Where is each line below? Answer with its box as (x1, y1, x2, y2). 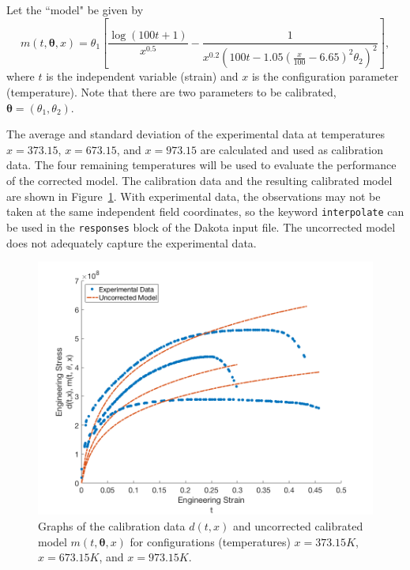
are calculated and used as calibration (200, 141, 383, 157)
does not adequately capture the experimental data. (6, 234, 257, 251)
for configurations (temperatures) (130, 533, 291, 549)
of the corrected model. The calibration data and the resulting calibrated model (6, 172, 393, 189)
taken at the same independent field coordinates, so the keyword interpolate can (6, 203, 404, 220)
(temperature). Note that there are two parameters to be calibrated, (6, 84, 337, 100)
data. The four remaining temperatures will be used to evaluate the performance (6, 157, 397, 173)
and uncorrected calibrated (232, 518, 363, 534)
